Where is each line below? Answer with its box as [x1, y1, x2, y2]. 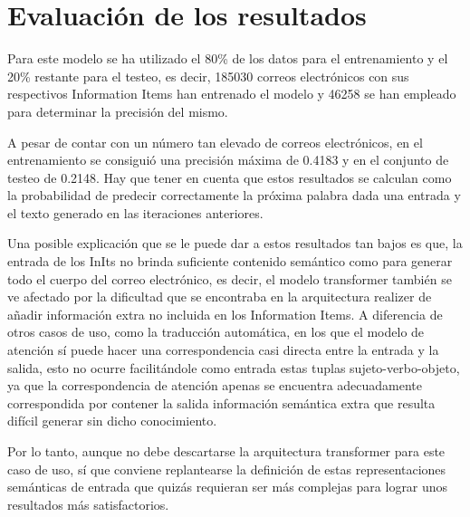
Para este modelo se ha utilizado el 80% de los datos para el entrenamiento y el [7, 49, 448, 68]
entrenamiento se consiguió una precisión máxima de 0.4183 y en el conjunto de [7, 150, 449, 169]
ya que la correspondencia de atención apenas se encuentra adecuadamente [7, 376, 423, 395]
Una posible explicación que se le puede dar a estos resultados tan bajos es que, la [7, 234, 463, 253]
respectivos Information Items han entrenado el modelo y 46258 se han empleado [7, 84, 456, 103]
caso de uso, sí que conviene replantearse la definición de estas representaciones [7, 459, 446, 478]
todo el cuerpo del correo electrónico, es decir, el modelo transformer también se [7, 269, 452, 288]
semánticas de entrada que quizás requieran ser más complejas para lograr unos [7, 477, 448, 496]
